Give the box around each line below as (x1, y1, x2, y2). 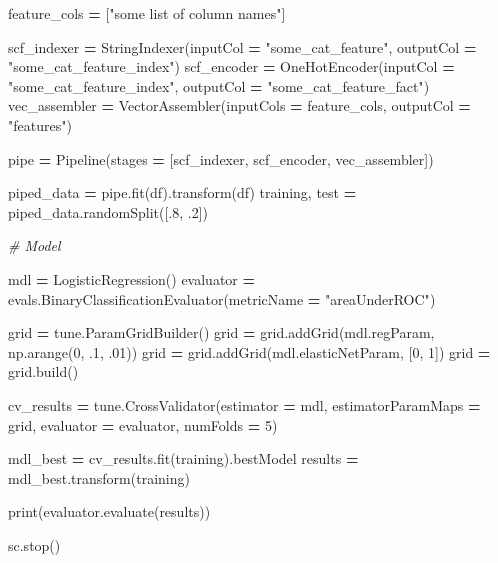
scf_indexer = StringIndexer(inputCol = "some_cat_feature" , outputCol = (8, 36, 477, 57)
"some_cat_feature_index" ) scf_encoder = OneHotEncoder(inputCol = (8, 56, 455, 77)
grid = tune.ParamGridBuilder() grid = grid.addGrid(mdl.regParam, (8, 322, 435, 343)
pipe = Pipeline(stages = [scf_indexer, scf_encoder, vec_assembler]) (8, 148, 434, 169)
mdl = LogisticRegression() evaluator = (8, 268, 256, 289)
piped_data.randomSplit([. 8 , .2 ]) (8, 201, 209, 222)
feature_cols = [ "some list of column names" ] (8, 3, 286, 23)
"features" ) (8, 114, 72, 135)
